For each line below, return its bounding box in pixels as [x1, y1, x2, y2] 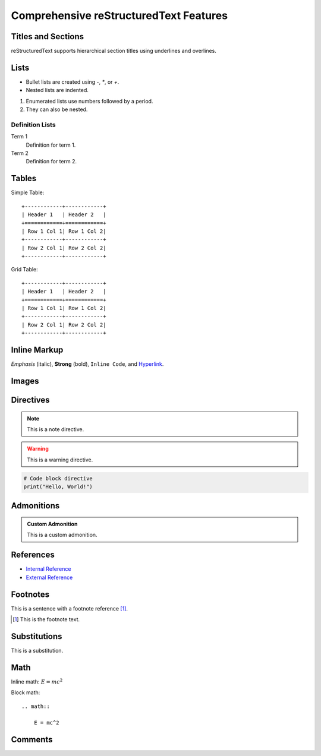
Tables [11, 173, 37, 184]
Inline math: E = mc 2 [11, 678, 63, 685]
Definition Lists [11, 121, 56, 129]
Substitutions [11, 631, 62, 641]
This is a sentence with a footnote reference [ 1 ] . [11, 605, 128, 612]
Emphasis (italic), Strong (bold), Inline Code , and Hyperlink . [11, 360, 164, 368]
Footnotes [11, 589, 50, 599]
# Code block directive [23, 475, 93, 482]
